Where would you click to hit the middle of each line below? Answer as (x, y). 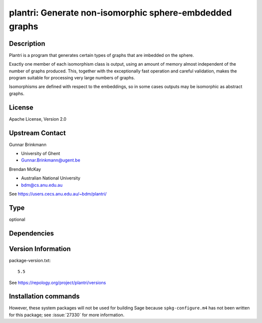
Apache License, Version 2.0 (38, 119)
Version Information (40, 249)
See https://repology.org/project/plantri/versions (57, 283)
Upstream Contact (37, 133)
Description (27, 44)
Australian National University (51, 178)
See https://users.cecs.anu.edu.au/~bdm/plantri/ (58, 194)
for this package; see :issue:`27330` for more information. (67, 315)
